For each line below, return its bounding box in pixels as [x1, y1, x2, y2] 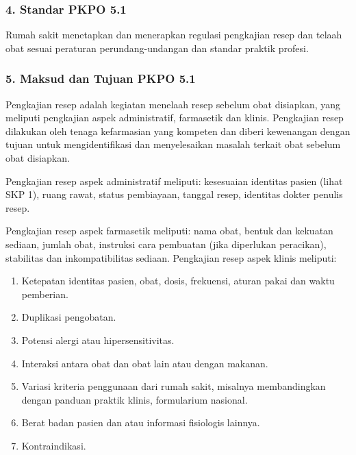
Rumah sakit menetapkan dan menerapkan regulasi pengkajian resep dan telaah [5, 27, 342, 42]
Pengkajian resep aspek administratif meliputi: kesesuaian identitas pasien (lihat [5, 173, 343, 188]
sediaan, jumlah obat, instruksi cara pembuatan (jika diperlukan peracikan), [5, 236, 327, 251]
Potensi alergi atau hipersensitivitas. [21, 332, 175, 347]
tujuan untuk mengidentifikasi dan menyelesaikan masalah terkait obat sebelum [5, 137, 341, 151]
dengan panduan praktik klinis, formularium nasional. [21, 392, 248, 406]
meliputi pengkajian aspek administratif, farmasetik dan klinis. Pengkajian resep [5, 110, 344, 125]
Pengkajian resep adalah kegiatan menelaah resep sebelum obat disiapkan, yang [5, 97, 341, 111]
